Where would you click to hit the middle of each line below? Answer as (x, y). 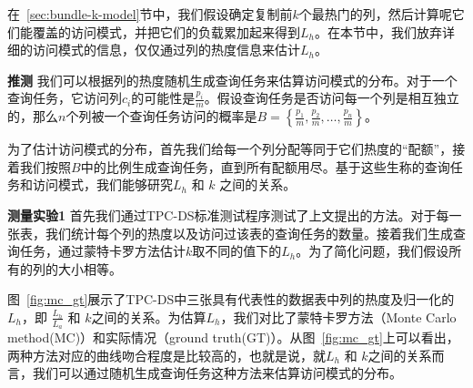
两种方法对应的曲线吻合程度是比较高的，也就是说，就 (166, 355)
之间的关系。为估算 (149, 317)
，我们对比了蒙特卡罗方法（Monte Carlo (338, 317)
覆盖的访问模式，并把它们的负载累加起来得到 (166, 31)
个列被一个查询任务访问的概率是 (161, 116)
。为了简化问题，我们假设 (372, 251)
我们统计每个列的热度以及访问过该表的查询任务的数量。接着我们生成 (249, 233)
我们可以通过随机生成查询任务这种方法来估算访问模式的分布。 (217, 373)
